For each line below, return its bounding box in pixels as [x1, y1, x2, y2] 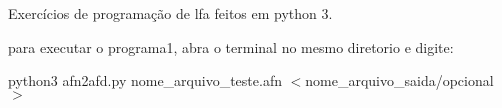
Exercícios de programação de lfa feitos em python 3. [8, 3, 333, 23]
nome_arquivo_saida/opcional [305, 70, 494, 91]
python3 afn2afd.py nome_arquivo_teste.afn [8, 70, 282, 91]
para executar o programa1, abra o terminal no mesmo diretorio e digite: [8, 36, 454, 57]
